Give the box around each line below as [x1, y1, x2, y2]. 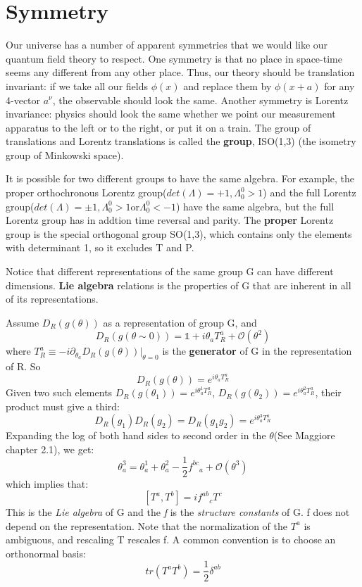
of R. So [6, 359, 41, 374]
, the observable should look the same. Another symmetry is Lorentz [52, 92, 349, 107]
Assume [6, 315, 39, 329]
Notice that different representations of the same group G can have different [6, 264, 334, 279]
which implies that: [6, 476, 89, 491]
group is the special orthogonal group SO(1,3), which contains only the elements [6, 226, 352, 241]
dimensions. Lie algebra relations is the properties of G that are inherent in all [6, 277, 351, 292]
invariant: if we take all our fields [6, 78, 148, 93]
